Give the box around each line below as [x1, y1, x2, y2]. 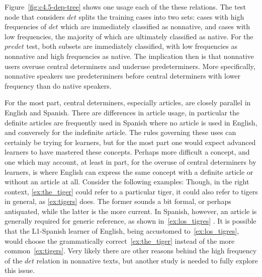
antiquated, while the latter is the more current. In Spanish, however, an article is [5, 205, 257, 216]
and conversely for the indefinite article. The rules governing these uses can [5, 127, 236, 137]
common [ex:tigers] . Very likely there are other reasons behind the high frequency [5, 245, 257, 256]
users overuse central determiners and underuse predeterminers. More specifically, [5, 60, 255, 71]
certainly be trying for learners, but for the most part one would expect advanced [5, 136, 256, 147]
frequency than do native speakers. [5, 80, 112, 91]
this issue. [5, 265, 35, 275]
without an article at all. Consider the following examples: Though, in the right [5, 176, 249, 187]
